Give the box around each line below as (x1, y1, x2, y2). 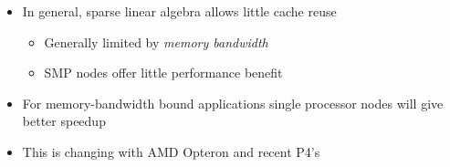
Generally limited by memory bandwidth (44, 32, 268, 51)
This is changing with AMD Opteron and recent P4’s (22, 141, 320, 161)
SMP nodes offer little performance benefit (44, 63, 283, 82)
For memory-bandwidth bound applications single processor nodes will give (22, 93, 444, 112)
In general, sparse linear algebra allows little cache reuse (22, 2, 337, 20)
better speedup (22, 111, 106, 130)
